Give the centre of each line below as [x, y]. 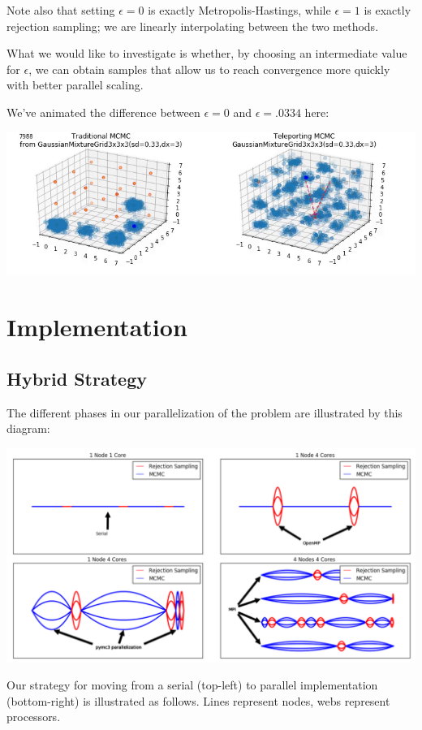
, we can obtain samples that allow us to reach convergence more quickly [209, 69]
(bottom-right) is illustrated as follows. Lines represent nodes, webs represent [198, 700]
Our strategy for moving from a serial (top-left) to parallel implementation [192, 685]
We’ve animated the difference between [103, 112]
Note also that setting [61, 10]
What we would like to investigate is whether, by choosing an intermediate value [207, 53]
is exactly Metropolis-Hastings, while [239, 10]
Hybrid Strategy [77, 378]
